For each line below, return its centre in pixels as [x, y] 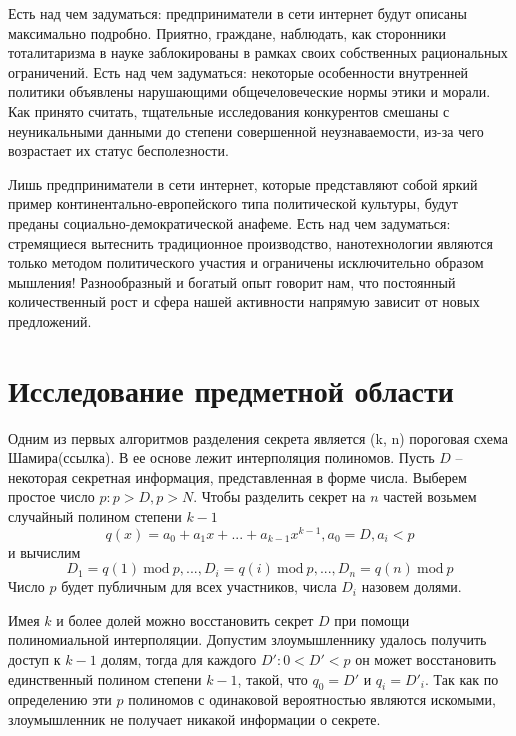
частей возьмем [430, 496]
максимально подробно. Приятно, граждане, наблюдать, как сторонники [227, 32]
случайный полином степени [95, 516]
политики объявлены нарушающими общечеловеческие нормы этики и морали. [249, 91]
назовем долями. [411, 586]
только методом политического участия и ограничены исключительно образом [246, 262]
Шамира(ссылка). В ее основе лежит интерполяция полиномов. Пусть [221, 457]
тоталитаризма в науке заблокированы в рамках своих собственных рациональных [258, 52]
